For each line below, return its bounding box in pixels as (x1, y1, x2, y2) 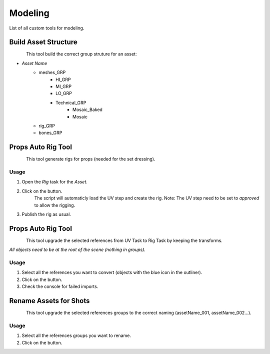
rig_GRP (38, 122, 55, 128)
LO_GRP (55, 90, 72, 96)
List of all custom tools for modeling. (9, 25, 84, 31)
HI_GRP (55, 76, 71, 82)
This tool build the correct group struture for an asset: (26, 51, 137, 57)
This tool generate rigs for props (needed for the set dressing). (26, 156, 155, 162)
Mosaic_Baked (72, 106, 102, 112)
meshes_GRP (38, 69, 66, 75)
